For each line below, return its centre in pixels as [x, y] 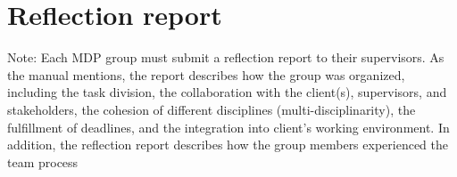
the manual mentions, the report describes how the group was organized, [206, 74]
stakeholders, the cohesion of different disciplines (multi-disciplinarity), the [212, 109]
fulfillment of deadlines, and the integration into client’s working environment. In [228, 127]
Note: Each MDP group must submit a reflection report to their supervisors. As [226, 57]
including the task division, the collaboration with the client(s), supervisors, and [227, 92]
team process [43, 161]
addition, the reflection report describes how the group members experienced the [228, 145]
